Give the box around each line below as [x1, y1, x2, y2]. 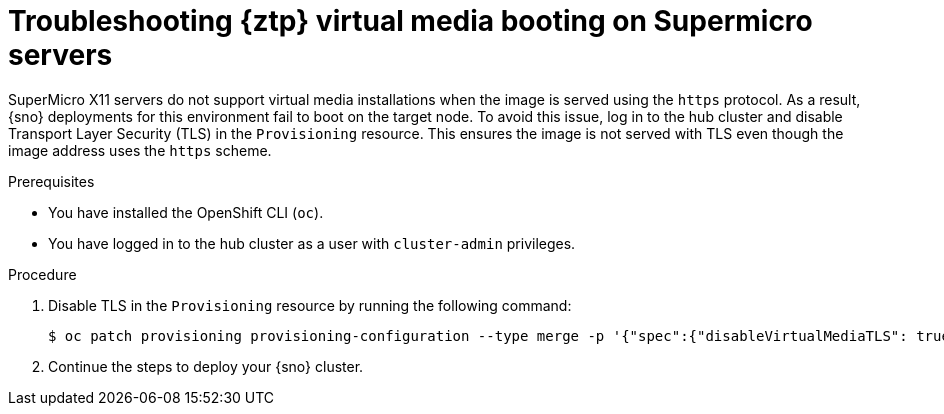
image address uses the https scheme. [8, 141, 272, 159]
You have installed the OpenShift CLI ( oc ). [48, 203, 324, 221]
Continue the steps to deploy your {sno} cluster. [48, 357, 364, 375]
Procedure [8, 265, 77, 283]
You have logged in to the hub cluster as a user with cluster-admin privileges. [48, 234, 576, 252]
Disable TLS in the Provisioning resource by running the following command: [48, 296, 572, 314]
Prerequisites [8, 172, 95, 190]
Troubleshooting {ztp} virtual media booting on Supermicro [8, 4, 813, 38]
